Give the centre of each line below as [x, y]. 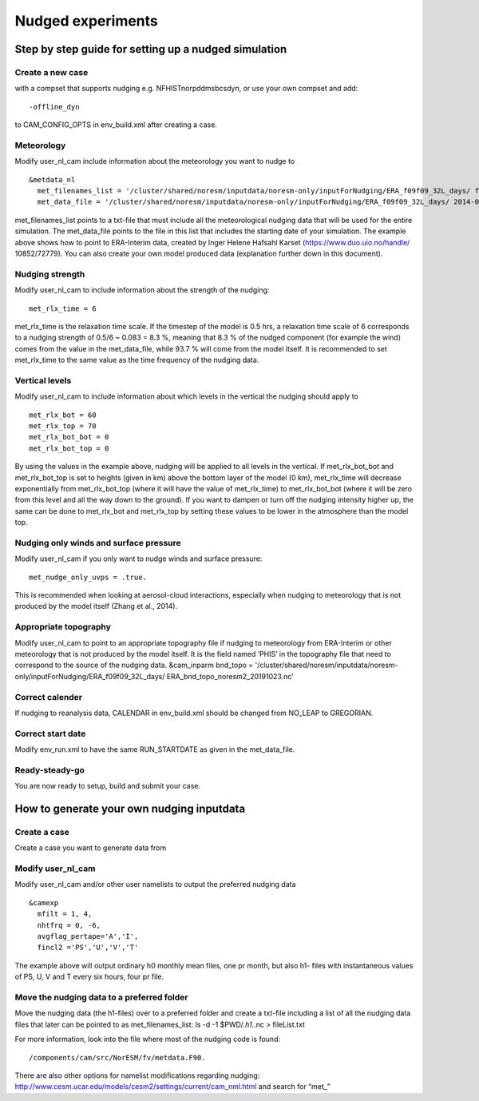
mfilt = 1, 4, [65, 914]
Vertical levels [43, 380]
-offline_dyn [54, 107]
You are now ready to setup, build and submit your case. [108, 786]
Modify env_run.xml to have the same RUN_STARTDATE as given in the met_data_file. [155, 749]
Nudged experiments [87, 21]
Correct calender [49, 697]
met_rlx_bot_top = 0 [69, 448]
